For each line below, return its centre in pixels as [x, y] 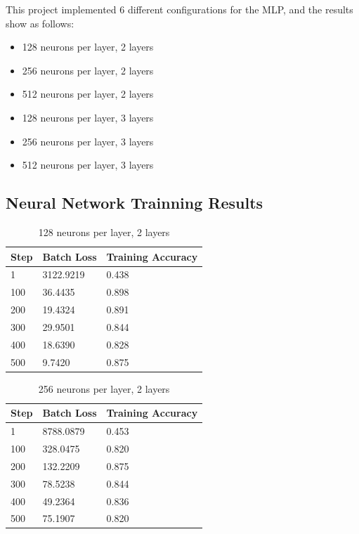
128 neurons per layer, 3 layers [88, 117]
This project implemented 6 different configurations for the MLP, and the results [179, 9]
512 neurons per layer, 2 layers [88, 94]
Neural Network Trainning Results [135, 203]
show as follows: [40, 23]
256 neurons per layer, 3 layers [88, 141]
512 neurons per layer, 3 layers [88, 165]
